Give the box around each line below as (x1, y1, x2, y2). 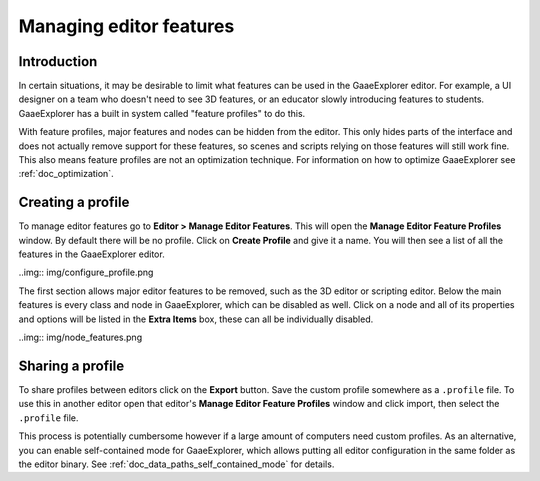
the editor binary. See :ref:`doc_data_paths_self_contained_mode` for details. (18, 458, 335, 470)
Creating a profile (18, 194, 130, 211)
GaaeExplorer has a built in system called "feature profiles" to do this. (18, 107, 306, 119)
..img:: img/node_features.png (18, 331, 143, 344)
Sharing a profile (18, 357, 125, 374)
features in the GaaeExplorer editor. (18, 248, 165, 260)
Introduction (18, 53, 98, 70)
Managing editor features (18, 15, 235, 37)
